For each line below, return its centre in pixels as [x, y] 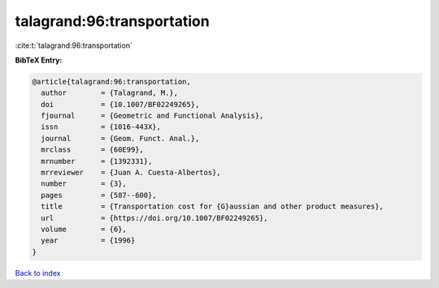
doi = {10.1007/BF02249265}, [120, 104]
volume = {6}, [84, 229]
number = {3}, [84, 184]
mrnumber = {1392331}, [97, 161]
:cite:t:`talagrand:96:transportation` [74, 45]
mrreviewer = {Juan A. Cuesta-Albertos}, [131, 173]
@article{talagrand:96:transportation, [111, 82]
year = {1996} [88, 241]
